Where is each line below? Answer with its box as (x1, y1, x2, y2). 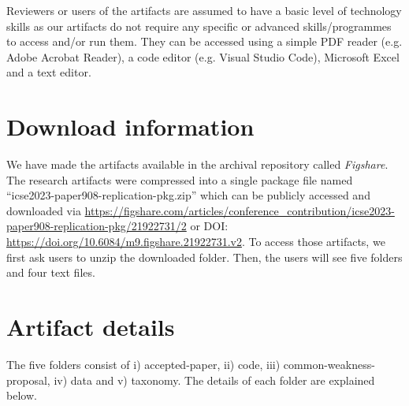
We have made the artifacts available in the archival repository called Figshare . (6, 156, 389, 173)
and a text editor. (6, 64, 91, 80)
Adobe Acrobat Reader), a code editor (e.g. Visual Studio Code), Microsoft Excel (6, 48, 400, 65)
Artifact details (6, 311, 175, 343)
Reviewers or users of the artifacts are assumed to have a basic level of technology (6, 2, 402, 18)
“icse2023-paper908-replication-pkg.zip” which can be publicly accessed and (6, 187, 370, 203)
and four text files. (6, 264, 95, 281)
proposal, (6, 371, 50, 388)
